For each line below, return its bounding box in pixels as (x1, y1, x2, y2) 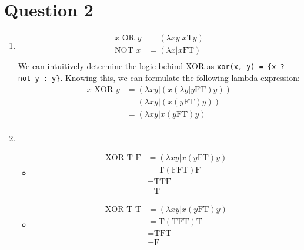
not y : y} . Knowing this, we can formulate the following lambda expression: (18, 71, 300, 83)
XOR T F (105, 154, 141, 163)
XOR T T (105, 205, 142, 214)
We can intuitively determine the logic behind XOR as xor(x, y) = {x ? (18, 60, 285, 72)
